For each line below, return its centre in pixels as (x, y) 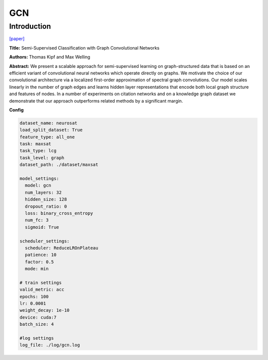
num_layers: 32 (43, 192)
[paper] (17, 39)
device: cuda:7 (38, 317)
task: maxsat (35, 144)
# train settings (41, 282)
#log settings (37, 338)
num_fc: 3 (37, 220)
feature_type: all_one (47, 137)
